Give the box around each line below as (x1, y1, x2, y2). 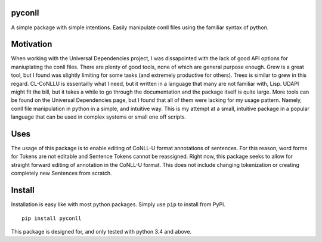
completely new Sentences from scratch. (11, 170, 113, 177)
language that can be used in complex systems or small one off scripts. (11, 113, 187, 120)
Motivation (11, 39, 52, 49)
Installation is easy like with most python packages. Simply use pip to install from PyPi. (11, 201, 226, 208)
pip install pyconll (21, 215, 82, 222)
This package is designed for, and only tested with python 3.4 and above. (11, 228, 192, 235)
